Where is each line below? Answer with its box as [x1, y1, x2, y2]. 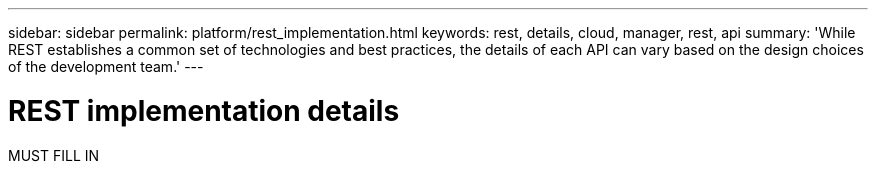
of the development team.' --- [8, 58, 204, 75]
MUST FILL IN [8, 146, 100, 164]
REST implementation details [8, 93, 400, 128]
